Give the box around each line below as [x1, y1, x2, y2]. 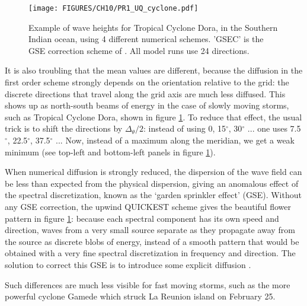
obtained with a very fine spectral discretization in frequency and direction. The [5, 247, 296, 259]
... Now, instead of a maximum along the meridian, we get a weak [56, 134, 295, 146]
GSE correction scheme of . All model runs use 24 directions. [28, 44, 250, 56]
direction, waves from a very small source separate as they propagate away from [5, 224, 295, 236]
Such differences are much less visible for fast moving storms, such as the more [5, 278, 290, 291]
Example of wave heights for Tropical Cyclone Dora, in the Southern [28, 21, 278, 33]
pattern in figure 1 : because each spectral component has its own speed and [5, 212, 279, 224]
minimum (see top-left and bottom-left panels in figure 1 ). [5, 145, 216, 158]
